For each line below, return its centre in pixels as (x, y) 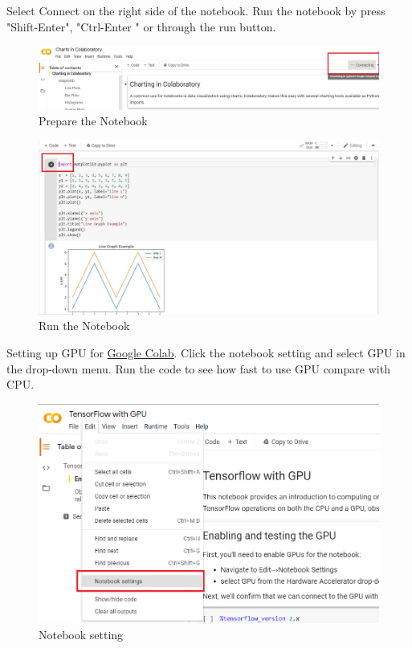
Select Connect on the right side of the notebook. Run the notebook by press (196, 10)
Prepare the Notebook (93, 121)
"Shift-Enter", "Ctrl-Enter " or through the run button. (141, 26)
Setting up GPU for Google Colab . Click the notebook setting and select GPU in (206, 353)
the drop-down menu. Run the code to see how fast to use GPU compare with (198, 368)
